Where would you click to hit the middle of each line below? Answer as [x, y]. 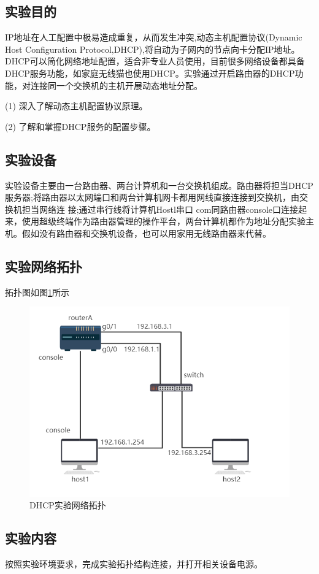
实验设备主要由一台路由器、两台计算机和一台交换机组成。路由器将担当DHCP [159, 185]
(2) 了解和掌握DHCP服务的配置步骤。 [80, 126]
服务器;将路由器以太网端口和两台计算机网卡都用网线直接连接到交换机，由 [152, 197]
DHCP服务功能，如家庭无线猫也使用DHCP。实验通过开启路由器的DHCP [150, 73]
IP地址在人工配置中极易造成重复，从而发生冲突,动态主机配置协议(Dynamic [154, 37]
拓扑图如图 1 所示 [37, 292]
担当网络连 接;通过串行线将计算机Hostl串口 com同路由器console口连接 [160, 209]
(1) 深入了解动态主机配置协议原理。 [76, 106]
